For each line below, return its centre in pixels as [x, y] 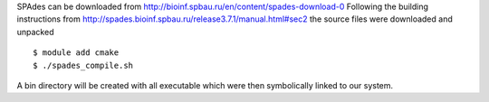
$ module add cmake [76, 53]
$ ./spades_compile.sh [83, 65]
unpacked [35, 32]
